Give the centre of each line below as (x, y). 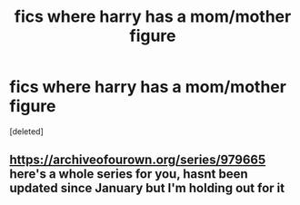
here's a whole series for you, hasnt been (129, 174)
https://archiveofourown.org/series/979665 (138, 160)
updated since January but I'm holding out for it (147, 188)
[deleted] (26, 131)
